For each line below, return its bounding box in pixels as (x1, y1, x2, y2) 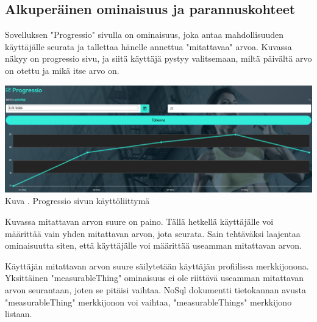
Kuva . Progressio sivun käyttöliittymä (5, 194, 150, 207)
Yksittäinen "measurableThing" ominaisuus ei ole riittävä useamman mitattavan (5, 271, 304, 284)
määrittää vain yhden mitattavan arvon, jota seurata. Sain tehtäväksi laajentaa (5, 227, 301, 240)
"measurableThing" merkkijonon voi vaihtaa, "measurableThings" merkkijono (5, 295, 292, 308)
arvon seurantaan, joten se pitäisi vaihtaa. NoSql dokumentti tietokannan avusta (5, 283, 306, 296)
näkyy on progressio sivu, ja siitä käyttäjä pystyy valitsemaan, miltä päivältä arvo (5, 52, 312, 65)
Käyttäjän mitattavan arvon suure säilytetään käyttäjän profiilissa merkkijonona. (5, 259, 309, 272)
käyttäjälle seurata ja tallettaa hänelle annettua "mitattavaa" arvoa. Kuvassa (5, 40, 292, 53)
